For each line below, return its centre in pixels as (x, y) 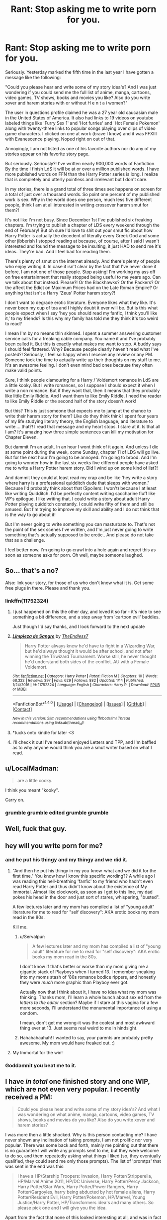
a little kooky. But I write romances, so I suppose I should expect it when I (80, 385)
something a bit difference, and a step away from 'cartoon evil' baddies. (86, 617)
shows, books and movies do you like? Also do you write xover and (86, 1119)
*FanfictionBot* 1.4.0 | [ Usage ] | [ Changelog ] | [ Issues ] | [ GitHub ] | (80, 704)
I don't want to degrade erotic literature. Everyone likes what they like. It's (81, 303)
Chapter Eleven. (22, 437)
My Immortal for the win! (38, 1052)
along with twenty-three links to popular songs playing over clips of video (80, 128)
